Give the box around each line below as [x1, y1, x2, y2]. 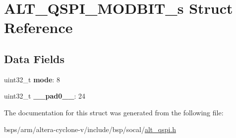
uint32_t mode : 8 [4, 74, 60, 84]
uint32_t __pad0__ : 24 [4, 91, 86, 101]
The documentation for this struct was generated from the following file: [4, 107, 224, 117]
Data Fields [4, 51, 65, 66]
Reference [4, 17, 73, 37]
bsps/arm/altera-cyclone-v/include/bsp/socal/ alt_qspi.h [4, 124, 177, 134]
